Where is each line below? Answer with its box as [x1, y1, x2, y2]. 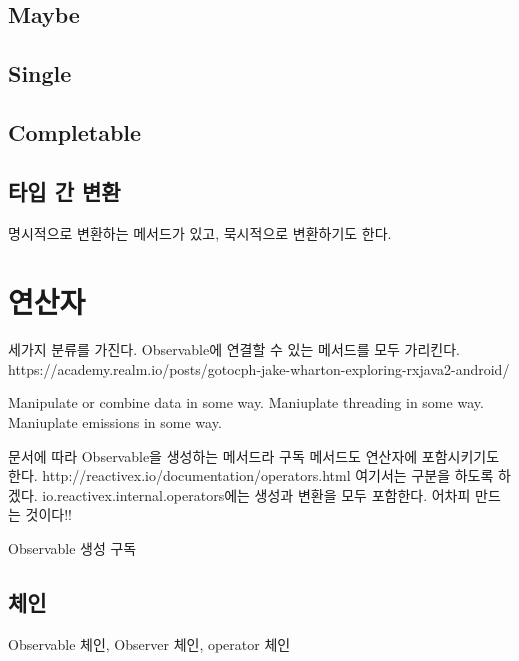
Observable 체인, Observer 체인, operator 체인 [8, 633, 291, 654]
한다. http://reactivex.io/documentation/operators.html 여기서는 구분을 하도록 [8, 465, 494, 486]
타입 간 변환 [8, 175, 121, 206]
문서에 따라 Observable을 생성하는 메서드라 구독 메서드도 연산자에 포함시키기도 [8, 445, 500, 466]
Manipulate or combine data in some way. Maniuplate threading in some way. [8, 392, 484, 413]
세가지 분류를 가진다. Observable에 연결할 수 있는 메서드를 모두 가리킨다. [8, 339, 461, 360]
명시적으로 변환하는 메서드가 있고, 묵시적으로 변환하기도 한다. [8, 222, 392, 243]
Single [8, 58, 72, 89]
